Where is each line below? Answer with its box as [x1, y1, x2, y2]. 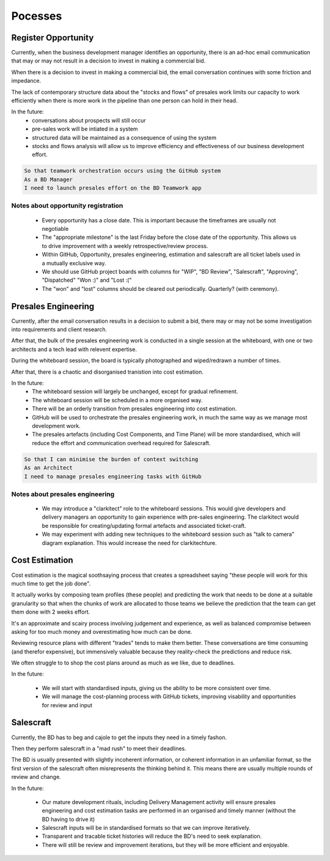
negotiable [42, 225, 69, 233]
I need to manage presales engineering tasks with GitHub [24, 473, 202, 480]
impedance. [11, 77, 42, 85]
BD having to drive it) [42, 815, 95, 823]
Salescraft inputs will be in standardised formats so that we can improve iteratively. [42, 824, 251, 832]
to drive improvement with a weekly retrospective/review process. [42, 242, 208, 249]
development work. [32, 423, 81, 429]
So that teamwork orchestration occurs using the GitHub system [24, 167, 221, 175]
